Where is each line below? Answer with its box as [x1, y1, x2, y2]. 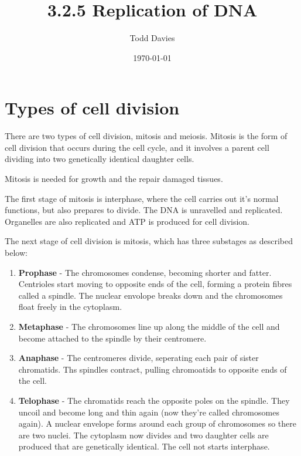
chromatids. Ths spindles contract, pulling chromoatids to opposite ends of [18, 363, 287, 375]
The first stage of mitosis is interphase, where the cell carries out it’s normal [5, 192, 279, 204]
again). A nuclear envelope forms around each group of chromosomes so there [18, 417, 296, 430]
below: [5, 246, 28, 258]
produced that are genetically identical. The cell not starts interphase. [18, 440, 270, 452]
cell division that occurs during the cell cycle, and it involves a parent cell [5, 141, 269, 153]
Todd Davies [129, 32, 175, 44]
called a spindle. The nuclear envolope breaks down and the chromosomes [18, 289, 283, 301]
